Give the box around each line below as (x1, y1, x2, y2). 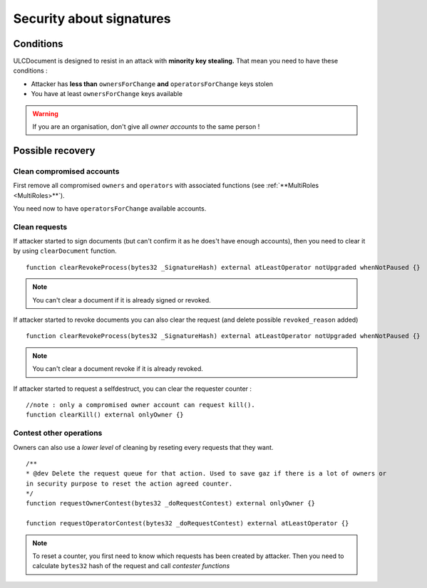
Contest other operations (13, 428, 103, 438)
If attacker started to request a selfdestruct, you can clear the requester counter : (13, 384, 252, 393)
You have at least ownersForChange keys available (31, 90, 183, 98)
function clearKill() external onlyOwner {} (26, 411, 185, 419)
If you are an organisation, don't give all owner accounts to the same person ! (32, 122, 260, 131)
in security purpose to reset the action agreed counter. (26, 479, 233, 488)
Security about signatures (13, 11, 171, 26)
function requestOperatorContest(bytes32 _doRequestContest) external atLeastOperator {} (26, 520, 349, 527)
